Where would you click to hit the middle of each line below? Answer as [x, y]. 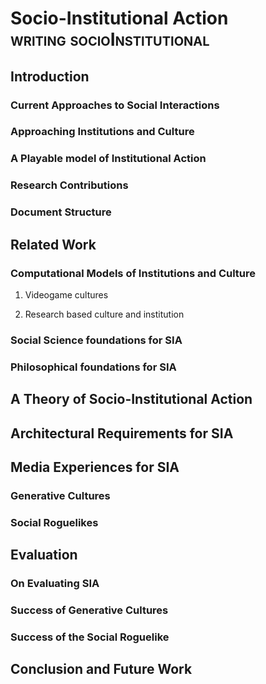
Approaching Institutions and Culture [102, 132]
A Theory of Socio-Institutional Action [131, 399]
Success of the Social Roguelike [90, 637]
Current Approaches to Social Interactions [115, 105]
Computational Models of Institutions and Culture [133, 273]
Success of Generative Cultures [89, 610]
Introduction [50, 76]
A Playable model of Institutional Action [108, 159]
